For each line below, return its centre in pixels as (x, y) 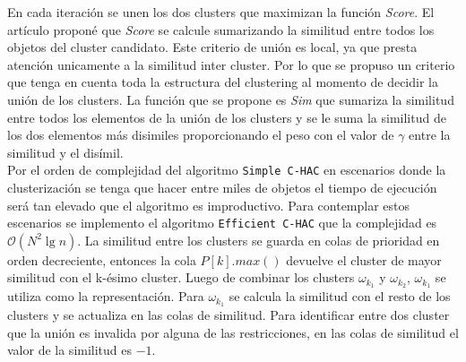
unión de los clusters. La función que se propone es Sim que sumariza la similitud (231, 99)
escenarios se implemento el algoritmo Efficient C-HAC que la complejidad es (222, 223)
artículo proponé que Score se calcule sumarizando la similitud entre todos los (221, 29)
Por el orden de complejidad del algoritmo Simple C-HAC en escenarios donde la (227, 170)
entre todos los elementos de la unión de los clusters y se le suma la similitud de (227, 117)
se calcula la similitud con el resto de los (340, 296)
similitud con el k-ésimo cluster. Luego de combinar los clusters (181, 277)
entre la (430, 135)
